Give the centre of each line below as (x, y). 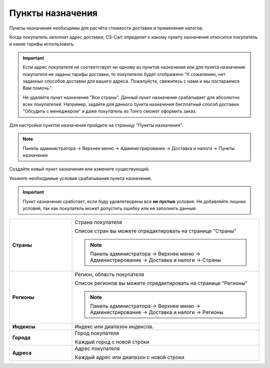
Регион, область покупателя (109, 274)
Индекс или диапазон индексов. (114, 326)
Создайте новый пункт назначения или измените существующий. (79, 169)
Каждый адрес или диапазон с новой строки (129, 357)
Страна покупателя (98, 222)
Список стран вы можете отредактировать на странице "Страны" (156, 231)
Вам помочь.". (38, 88)
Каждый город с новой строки (112, 342)
